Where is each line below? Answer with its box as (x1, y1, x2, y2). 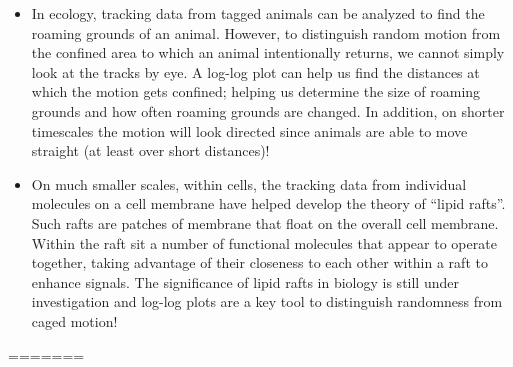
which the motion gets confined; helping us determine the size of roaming (31, 81, 481, 102)
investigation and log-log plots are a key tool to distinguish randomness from (31, 291, 503, 312)
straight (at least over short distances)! (31, 140, 270, 161)
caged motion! (31, 310, 118, 331)
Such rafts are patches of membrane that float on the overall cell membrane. (31, 212, 499, 233)
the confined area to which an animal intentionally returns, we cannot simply (31, 42, 505, 63)
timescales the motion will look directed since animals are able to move (31, 120, 468, 141)
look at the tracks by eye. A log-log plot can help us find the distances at (31, 61, 480, 82)
